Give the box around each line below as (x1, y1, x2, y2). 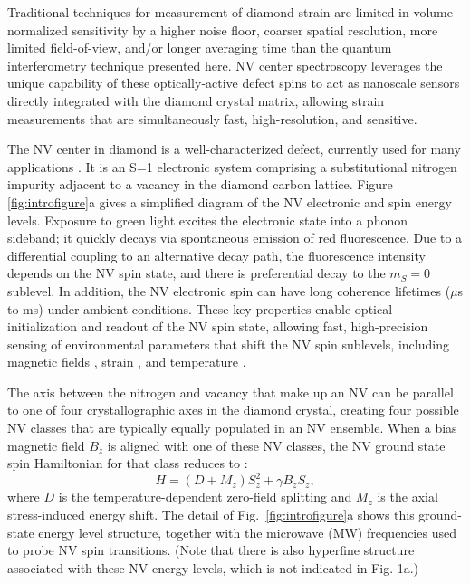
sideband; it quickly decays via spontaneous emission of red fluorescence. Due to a (7, 228, 463, 247)
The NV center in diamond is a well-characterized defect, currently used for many (7, 139, 461, 158)
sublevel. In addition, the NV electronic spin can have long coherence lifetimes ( (7, 281, 451, 300)
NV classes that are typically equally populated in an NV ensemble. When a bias (7, 418, 457, 437)
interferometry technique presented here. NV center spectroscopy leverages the (7, 55, 443, 74)
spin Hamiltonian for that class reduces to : (7, 454, 248, 473)
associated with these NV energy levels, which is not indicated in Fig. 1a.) (7, 558, 419, 577)
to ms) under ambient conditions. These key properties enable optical (7, 299, 393, 318)
